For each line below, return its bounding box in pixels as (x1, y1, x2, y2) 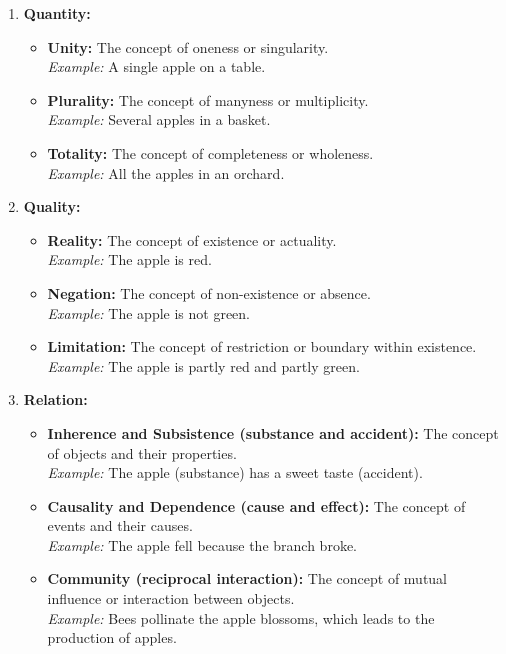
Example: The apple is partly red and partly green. (47, 355, 360, 376)
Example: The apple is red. (47, 249, 212, 270)
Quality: (23, 196, 81, 217)
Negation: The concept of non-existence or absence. (47, 282, 371, 303)
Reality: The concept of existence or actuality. (47, 229, 337, 250)
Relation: (23, 389, 88, 410)
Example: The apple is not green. (47, 302, 250, 323)
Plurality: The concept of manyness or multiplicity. (47, 89, 369, 110)
